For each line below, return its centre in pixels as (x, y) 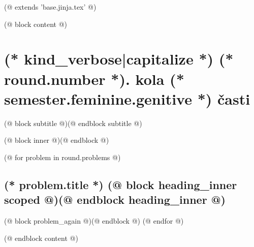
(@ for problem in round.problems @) (62, 157)
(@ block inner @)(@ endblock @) (57, 140)
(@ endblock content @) (41, 238)
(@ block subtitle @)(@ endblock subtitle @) (73, 123)
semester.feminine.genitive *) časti (127, 98)
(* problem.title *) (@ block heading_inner (121, 184)
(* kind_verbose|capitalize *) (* (119, 59)
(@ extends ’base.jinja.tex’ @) (50, 7)
